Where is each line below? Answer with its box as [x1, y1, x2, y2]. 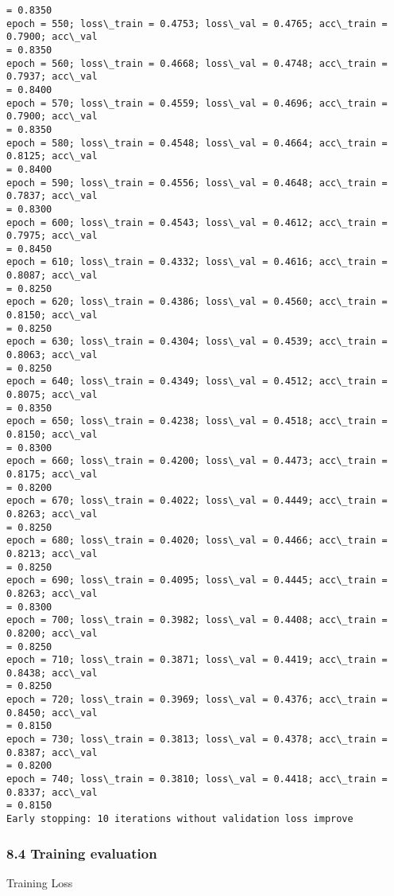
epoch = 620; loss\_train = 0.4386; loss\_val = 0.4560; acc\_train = [6, 296, 388, 308]
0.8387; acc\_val [6, 746, 98, 758]
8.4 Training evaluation [6, 843, 157, 863]
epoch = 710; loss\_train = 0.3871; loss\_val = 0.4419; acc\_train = [6, 654, 388, 666]
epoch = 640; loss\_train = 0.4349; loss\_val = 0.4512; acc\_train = [6, 376, 388, 388]
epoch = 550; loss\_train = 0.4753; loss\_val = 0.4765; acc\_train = [6, 18, 388, 29]
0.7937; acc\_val [6, 71, 98, 83]
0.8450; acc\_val [6, 707, 98, 719]
